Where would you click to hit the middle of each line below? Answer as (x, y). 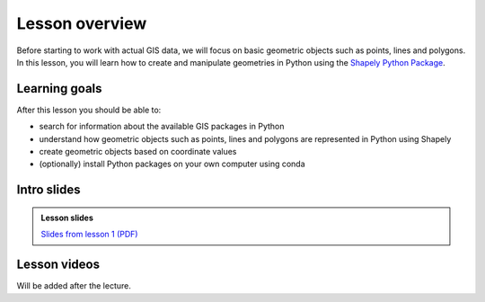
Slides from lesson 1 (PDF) (89, 235)
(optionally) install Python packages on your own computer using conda (172, 164)
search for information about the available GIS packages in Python (162, 127)
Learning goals (59, 89)
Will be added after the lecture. (74, 286)
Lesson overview (82, 23)
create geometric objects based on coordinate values (138, 152)
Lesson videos (58, 265)
